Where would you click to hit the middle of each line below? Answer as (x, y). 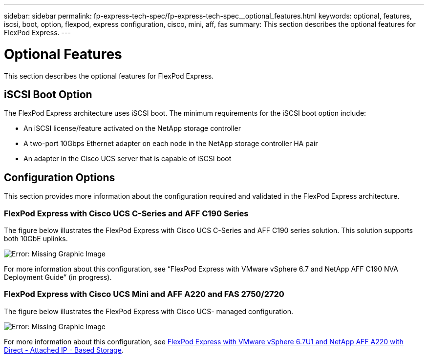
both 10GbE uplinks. (36, 238)
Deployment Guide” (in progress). (58, 277)
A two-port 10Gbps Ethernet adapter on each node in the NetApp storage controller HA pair (171, 144)
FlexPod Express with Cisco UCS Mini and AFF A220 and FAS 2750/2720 (144, 294)
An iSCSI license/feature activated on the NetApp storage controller (132, 128)
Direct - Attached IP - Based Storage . (64, 350)
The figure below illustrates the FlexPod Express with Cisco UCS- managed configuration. (149, 311)
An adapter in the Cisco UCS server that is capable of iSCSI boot (128, 159)
